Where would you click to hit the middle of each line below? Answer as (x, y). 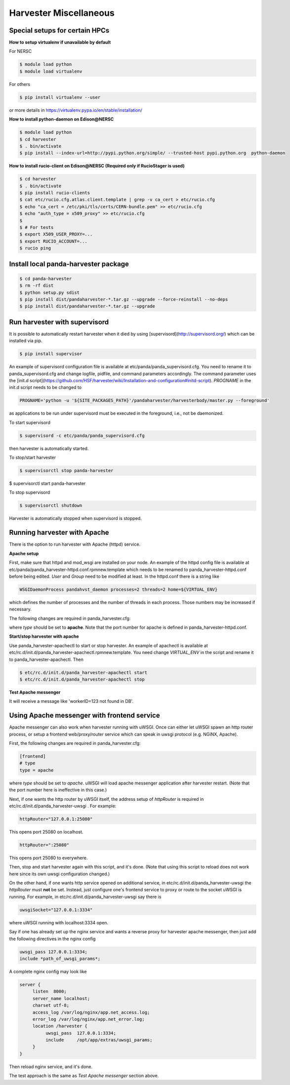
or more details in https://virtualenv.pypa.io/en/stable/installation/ (76, 110)
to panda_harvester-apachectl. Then (46, 659)
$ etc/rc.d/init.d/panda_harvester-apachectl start (83, 673)
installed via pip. (26, 341)
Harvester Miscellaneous (62, 13)
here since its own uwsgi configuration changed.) (60, 874)
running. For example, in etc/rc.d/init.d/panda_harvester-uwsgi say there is (85, 897)
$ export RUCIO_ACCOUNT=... (53, 241)
